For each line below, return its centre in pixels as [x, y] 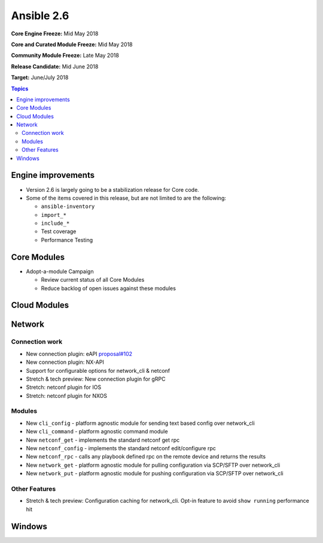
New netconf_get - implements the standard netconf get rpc [103, 440]
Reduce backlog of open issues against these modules [109, 288]
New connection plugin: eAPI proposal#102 [79, 354]
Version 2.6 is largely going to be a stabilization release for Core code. [113, 189]
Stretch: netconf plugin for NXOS [67, 396]
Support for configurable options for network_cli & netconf [98, 370]
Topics [20, 88]
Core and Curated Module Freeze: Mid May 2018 [72, 44]
